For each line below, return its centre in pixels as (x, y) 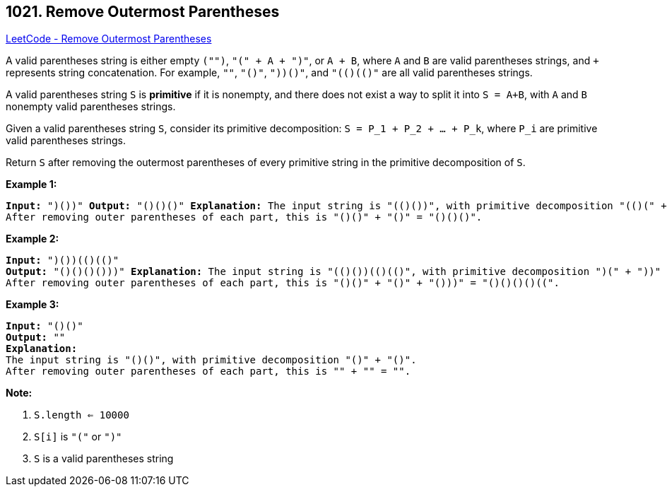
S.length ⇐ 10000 (82, 415)
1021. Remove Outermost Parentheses (143, 12)
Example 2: (33, 239)
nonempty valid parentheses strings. (91, 107)
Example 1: (31, 184)
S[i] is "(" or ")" (78, 437)
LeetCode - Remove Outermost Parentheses (109, 39)
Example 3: (33, 305)
